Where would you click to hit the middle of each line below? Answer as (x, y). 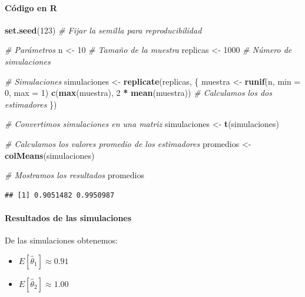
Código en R (31, 7)
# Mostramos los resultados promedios (75, 175)
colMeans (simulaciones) (50, 155)
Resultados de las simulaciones (68, 217)
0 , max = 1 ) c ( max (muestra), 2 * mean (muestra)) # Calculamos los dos (138, 93)
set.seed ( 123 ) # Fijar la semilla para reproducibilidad (103, 30)
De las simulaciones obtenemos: (61, 240)
